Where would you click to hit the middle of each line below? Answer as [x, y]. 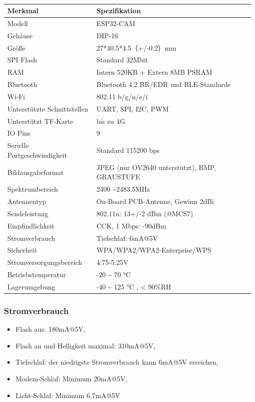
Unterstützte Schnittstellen [48, 108]
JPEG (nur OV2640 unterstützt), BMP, [156, 167]
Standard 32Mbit [122, 60]
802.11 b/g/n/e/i [122, 96]
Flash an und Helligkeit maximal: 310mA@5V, [85, 345]
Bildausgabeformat [36, 172]
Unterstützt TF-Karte [40, 121]
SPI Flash [22, 60]
